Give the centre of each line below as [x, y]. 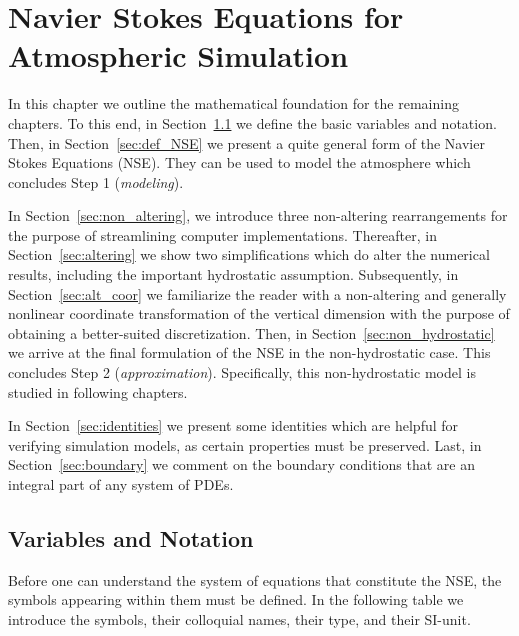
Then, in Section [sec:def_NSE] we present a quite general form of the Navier [246, 142]
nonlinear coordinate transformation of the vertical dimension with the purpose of [259, 313]
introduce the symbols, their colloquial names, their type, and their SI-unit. [239, 618]
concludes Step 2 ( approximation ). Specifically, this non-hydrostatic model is [242, 372]
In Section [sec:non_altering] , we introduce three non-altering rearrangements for [258, 215]
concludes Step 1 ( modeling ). [96, 181]
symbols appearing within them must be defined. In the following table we [236, 599]
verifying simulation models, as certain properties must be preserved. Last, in [245, 444]
